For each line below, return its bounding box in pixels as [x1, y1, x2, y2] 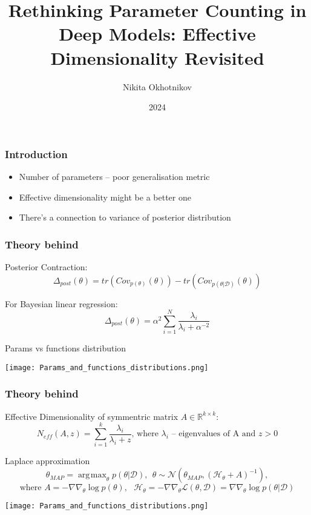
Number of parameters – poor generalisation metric [19, 170, 210, 182]
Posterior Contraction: [5, 260, 88, 273]
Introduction [5, 146, 68, 161]
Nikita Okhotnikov [123, 80, 192, 93]
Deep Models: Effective [59, 21, 256, 46]
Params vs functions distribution [5, 342, 126, 354]
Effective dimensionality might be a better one [19, 190, 191, 203]
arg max [77, 471, 106, 480]
